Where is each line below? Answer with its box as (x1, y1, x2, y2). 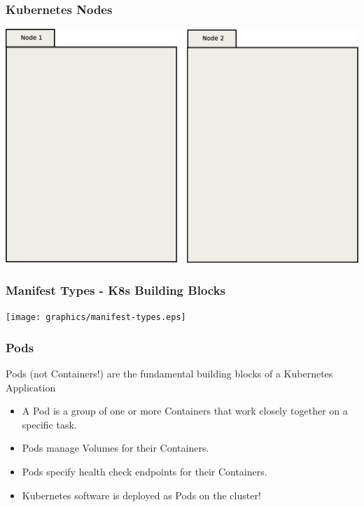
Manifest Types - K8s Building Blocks (6, 281, 226, 298)
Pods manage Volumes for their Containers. (22, 440, 209, 455)
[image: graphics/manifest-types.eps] (6, 312, 186, 323)
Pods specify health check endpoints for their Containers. (22, 464, 267, 479)
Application (6, 380, 56, 394)
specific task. (22, 417, 77, 431)
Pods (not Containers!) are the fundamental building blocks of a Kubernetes (6, 366, 333, 381)
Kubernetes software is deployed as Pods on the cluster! (22, 487, 261, 502)
